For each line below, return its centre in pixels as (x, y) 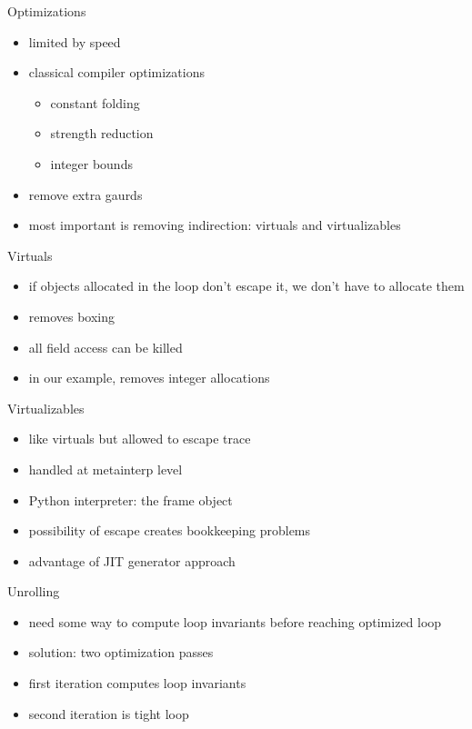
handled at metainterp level (105, 469)
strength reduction (102, 133)
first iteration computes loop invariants (137, 683)
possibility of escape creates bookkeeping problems (170, 530)
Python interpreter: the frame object (131, 499)
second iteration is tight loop (109, 713)
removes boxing (72, 316)
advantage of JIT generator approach (132, 560)
